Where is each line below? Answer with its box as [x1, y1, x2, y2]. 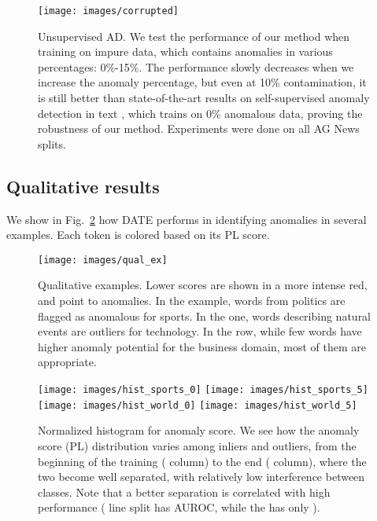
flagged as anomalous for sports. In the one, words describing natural [38, 307, 371, 324]
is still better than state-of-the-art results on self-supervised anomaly [38, 90, 370, 106]
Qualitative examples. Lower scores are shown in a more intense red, [38, 277, 368, 293]
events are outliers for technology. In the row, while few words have [38, 323, 362, 339]
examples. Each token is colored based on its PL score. [6, 226, 270, 243]
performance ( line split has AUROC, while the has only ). [38, 499, 320, 515]
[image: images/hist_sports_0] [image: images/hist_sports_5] [38, 384, 368, 396]
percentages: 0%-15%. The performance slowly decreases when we [38, 58, 354, 75]
